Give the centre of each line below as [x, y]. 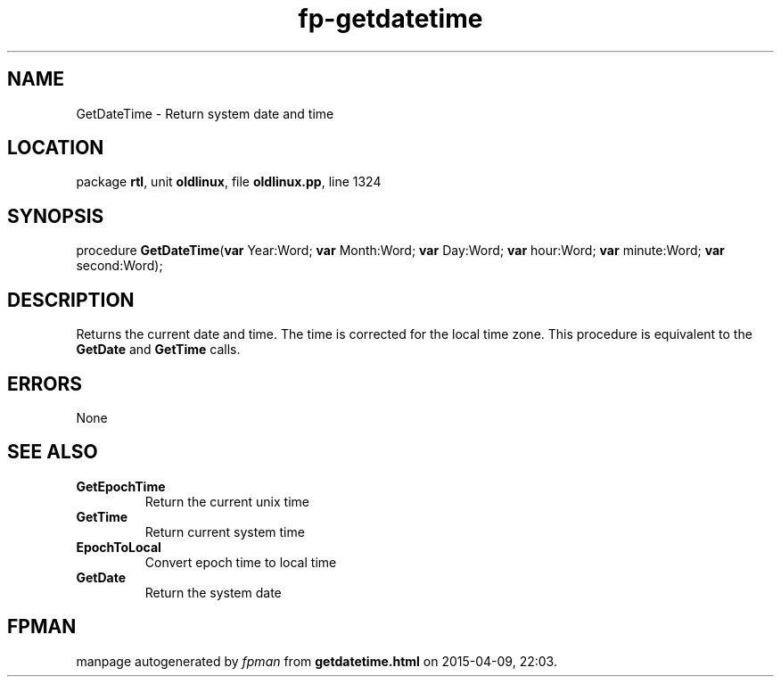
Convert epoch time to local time [241, 562]
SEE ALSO [53, 452]
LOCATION [56, 148]
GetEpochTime [121, 486]
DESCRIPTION [71, 300]
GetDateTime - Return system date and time [205, 113]
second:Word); [119, 266]
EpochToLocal [119, 547]
